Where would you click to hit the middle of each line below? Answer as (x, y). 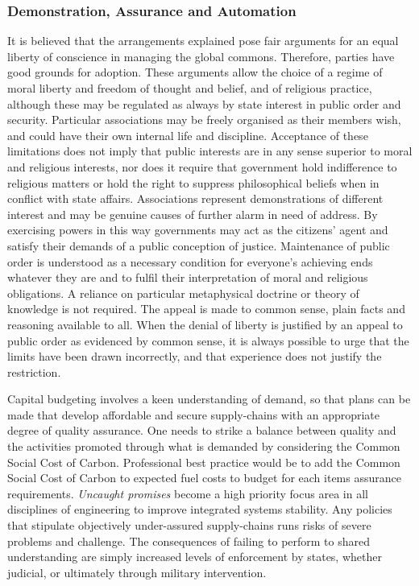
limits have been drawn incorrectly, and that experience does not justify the (195, 356)
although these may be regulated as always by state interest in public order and (204, 103)
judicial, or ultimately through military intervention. (137, 572)
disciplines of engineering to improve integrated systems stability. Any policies (200, 509)
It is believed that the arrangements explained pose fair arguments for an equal (203, 41)
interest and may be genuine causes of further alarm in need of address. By (193, 214)
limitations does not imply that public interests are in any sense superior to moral (210, 151)
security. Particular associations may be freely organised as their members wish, (204, 120)
